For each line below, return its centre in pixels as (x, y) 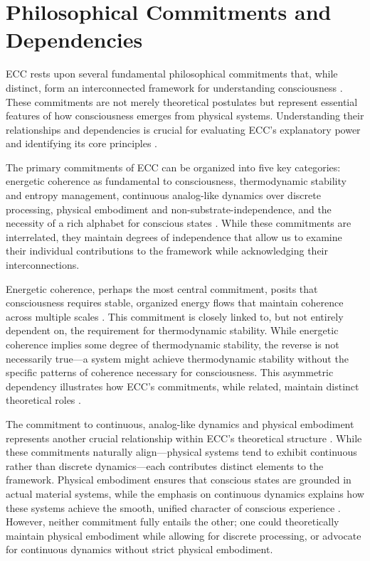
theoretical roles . (43, 400)
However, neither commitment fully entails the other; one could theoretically (173, 522)
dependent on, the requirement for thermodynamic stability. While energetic (172, 330)
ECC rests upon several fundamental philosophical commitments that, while (172, 74)
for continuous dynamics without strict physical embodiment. (139, 549)
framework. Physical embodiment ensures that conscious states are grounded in (179, 480)
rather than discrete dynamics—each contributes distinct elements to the (165, 465)
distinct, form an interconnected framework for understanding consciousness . (174, 87)
